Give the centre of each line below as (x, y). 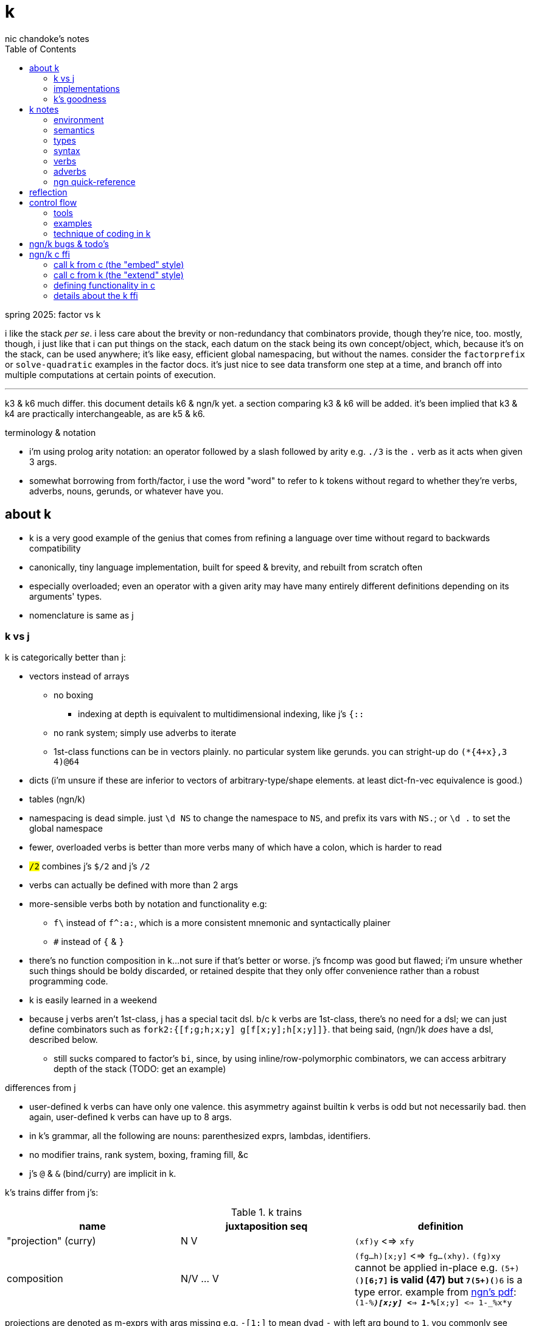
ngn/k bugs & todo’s (69, 244)
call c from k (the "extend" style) (119, 275)
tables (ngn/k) (57, 799)
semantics (74, 130)
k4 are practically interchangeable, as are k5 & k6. (105, 413)
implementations (87, 88)
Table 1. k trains (266, 1212)
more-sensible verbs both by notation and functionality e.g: (148, 904)
